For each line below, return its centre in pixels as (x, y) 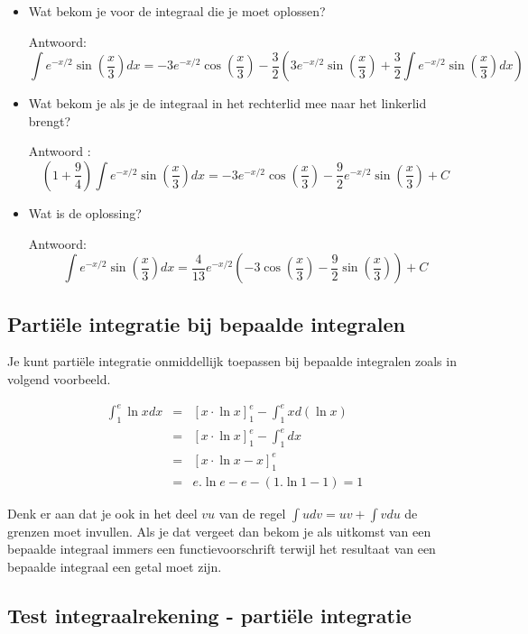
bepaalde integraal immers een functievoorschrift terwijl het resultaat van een (222, 549)
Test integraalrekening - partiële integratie (209, 615)
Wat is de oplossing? (85, 212)
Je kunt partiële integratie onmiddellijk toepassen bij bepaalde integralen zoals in (232, 361)
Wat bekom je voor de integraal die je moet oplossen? (177, 11)
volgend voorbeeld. (59, 378)
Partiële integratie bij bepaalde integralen (207, 323)
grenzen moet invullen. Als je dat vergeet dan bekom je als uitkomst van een (219, 531)
